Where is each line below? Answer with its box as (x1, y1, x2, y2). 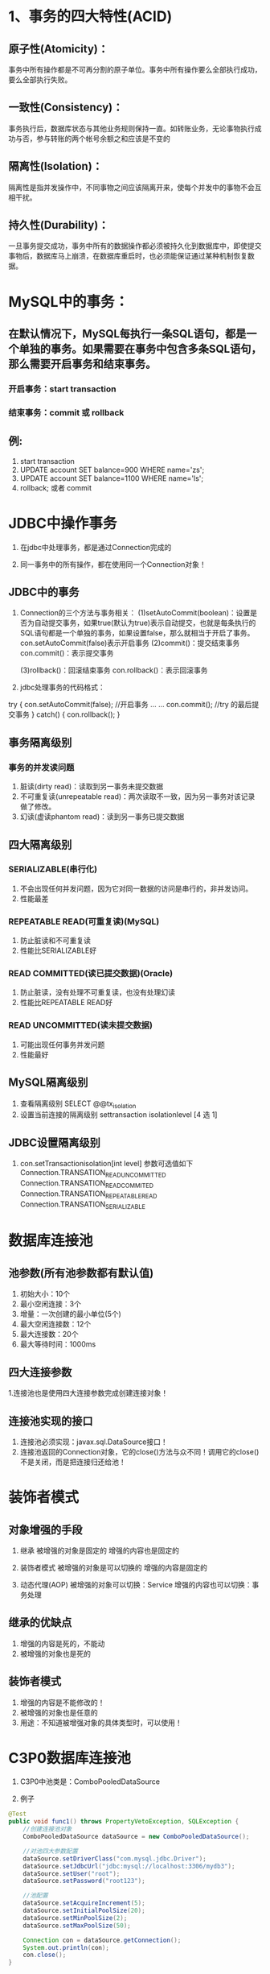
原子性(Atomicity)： (8, 42, 108, 56)
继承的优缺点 (8, 1616, 72, 1629)
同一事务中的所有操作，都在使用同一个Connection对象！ (19, 559, 207, 569)
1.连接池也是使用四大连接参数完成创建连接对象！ (8, 1388, 169, 1398)
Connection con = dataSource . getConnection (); (22, 1936, 182, 1944)
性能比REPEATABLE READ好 (19, 998, 113, 1008)
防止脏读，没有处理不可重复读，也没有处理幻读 (19, 987, 175, 997)
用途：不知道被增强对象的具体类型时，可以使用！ (19, 1717, 182, 1728)
